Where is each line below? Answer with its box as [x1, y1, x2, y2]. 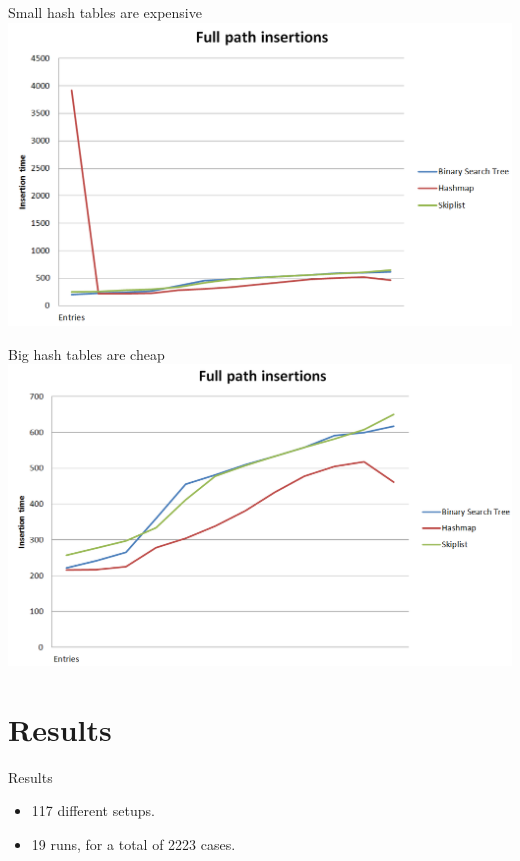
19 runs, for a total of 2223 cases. [31, 834, 236, 855]
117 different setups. [31, 800, 155, 821]
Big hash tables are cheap [8, 343, 165, 364]
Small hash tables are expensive [8, 2, 202, 22]
